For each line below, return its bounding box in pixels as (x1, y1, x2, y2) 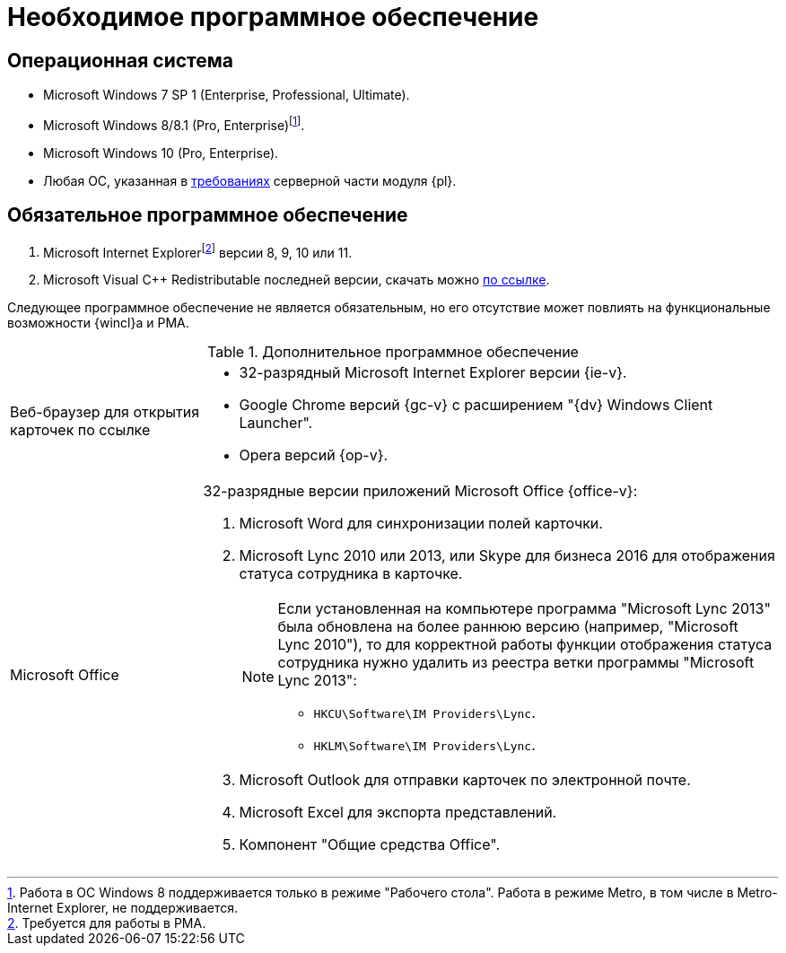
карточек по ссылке (10, 421, 151, 440)
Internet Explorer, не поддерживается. (7, 900, 239, 916)
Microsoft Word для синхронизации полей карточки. (239, 514, 603, 533)
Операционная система (7, 48, 234, 72)
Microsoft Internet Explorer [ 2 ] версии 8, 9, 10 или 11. (43, 241, 353, 260)
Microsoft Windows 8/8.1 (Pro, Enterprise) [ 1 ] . (43, 115, 305, 133)
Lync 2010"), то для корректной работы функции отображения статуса (277, 635, 773, 654)
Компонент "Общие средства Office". (239, 835, 501, 854)
